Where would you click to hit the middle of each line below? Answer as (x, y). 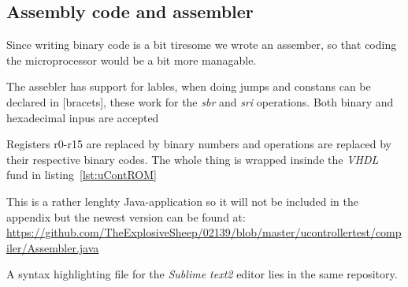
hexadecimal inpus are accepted (83, 117)
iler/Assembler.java (53, 247)
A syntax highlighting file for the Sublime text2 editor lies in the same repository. (202, 274)
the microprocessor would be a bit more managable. (132, 60)
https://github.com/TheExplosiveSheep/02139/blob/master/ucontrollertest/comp (204, 232)
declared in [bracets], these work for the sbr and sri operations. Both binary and (200, 101)
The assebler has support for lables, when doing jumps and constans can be (189, 86)
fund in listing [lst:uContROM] (82, 175)
